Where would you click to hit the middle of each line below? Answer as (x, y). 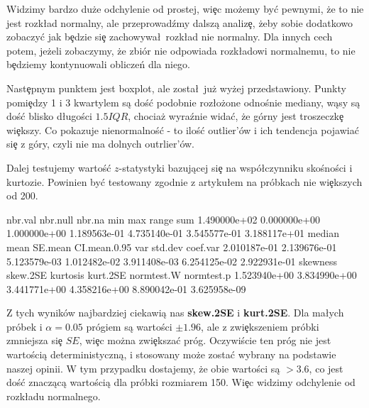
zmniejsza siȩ (35, 340)
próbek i (24, 326)
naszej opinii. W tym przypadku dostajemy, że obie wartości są (143, 368)
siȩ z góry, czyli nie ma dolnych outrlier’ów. (101, 144)
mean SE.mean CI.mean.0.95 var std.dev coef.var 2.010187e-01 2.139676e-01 (172, 247)
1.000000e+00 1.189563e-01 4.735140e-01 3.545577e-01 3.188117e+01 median (173, 233)
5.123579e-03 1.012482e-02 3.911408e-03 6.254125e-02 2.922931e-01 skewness (172, 261)
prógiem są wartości (129, 326)
